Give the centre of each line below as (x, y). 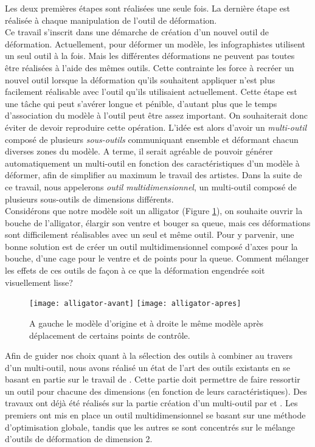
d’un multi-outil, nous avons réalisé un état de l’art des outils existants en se (147, 367)
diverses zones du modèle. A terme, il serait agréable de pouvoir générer (139, 151)
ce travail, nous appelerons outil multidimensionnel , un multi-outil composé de (151, 186)
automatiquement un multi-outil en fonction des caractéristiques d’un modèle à (152, 163)
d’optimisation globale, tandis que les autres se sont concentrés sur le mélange (150, 427)
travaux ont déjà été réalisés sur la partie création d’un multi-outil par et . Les (151, 403)
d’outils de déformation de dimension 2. (79, 439)
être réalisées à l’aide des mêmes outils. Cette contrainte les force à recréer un (150, 67)
